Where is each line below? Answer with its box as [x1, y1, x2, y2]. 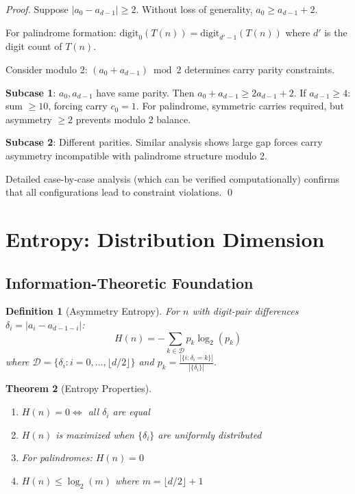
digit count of [5, 39, 62, 53]
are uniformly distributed [158, 427, 262, 441]
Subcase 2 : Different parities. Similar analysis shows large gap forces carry [5, 135, 323, 149]
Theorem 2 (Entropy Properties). [5, 381, 152, 395]
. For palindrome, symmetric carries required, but [136, 99, 345, 113]
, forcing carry [48, 99, 108, 113]
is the [324, 25, 347, 39]
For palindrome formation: [5, 25, 117, 39]
